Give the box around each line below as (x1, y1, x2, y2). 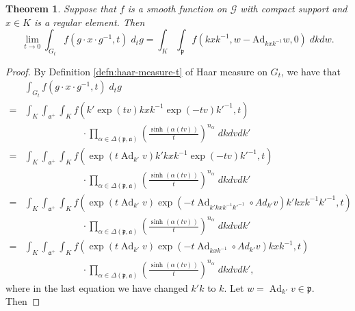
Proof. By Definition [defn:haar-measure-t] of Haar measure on (5, 64, 267, 78)
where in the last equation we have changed (5, 280, 188, 295)
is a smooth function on (127, 1, 227, 15)
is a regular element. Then (34, 14, 145, 29)
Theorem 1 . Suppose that (5, 1, 116, 15)
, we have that (280, 64, 341, 78)
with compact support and (240, 1, 347, 15)
